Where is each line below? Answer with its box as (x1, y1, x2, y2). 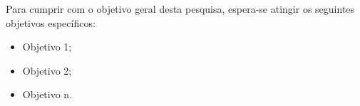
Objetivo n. (22, 87, 73, 102)
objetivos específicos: (6, 15, 96, 30)
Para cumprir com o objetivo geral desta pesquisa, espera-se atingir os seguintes (6, 1, 355, 16)
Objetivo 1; (22, 39, 72, 54)
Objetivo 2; (22, 63, 72, 78)
